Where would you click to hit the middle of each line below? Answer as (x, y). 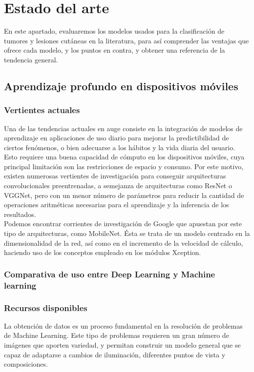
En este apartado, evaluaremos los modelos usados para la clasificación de (114, 31)
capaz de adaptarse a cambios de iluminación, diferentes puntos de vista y (115, 354)
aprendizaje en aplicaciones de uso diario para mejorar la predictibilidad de (116, 138)
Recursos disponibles (46, 307)
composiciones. (26, 364)
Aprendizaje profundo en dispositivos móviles (121, 86)
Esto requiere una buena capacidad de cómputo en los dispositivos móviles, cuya (124, 157)
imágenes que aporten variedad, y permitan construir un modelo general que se (122, 344)
